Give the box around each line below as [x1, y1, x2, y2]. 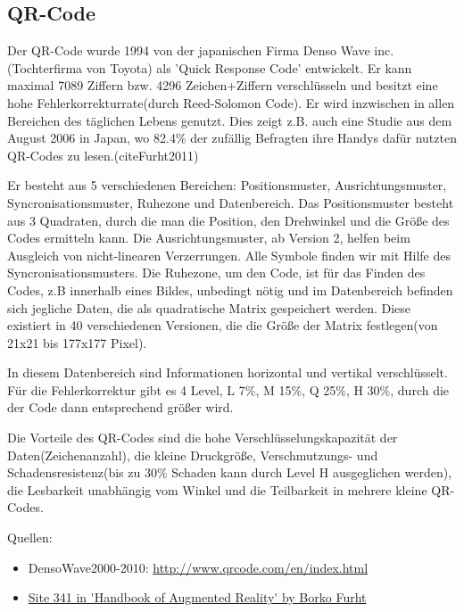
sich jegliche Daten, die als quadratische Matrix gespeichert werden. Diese [7, 298, 411, 317]
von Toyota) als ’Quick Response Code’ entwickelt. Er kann [86, 58, 412, 77]
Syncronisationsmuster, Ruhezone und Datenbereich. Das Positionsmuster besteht [7, 193, 454, 211]
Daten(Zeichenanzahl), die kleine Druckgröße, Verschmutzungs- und [7, 445, 378, 464]
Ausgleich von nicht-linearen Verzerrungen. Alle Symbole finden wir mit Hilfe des [7, 245, 451, 264]
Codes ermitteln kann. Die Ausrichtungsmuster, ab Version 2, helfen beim [7, 228, 410, 247]
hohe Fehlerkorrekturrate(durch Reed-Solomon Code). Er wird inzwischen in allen [7, 93, 455, 112]
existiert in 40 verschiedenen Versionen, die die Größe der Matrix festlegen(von [7, 316, 438, 335]
